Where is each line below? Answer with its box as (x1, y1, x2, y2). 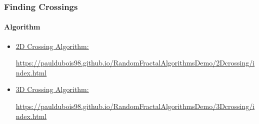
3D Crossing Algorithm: (15, 84, 89, 94)
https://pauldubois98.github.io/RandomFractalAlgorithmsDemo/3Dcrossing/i (15, 101, 255, 111)
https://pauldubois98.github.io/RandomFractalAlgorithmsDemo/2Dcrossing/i (15, 57, 255, 68)
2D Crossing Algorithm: (15, 40, 89, 51)
